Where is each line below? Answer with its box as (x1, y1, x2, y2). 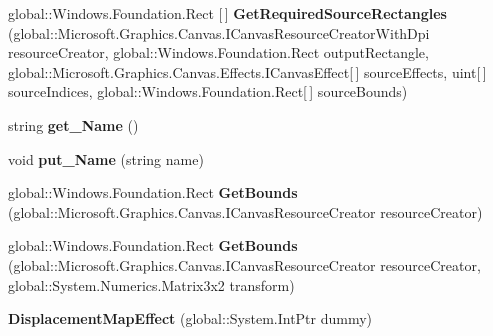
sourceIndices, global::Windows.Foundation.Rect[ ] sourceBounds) (8, 81, 408, 102)
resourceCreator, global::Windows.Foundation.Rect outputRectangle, (8, 42, 429, 63)
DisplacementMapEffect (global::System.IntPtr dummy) (8, 308, 373, 329)
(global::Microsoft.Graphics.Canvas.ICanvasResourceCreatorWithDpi (8, 22, 430, 43)
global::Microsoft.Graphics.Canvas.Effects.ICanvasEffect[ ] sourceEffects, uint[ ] (8, 61, 487, 82)
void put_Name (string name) (8, 148, 204, 169)
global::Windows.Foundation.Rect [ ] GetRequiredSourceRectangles (8, 3, 447, 23)
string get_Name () (8, 114, 139, 135)
